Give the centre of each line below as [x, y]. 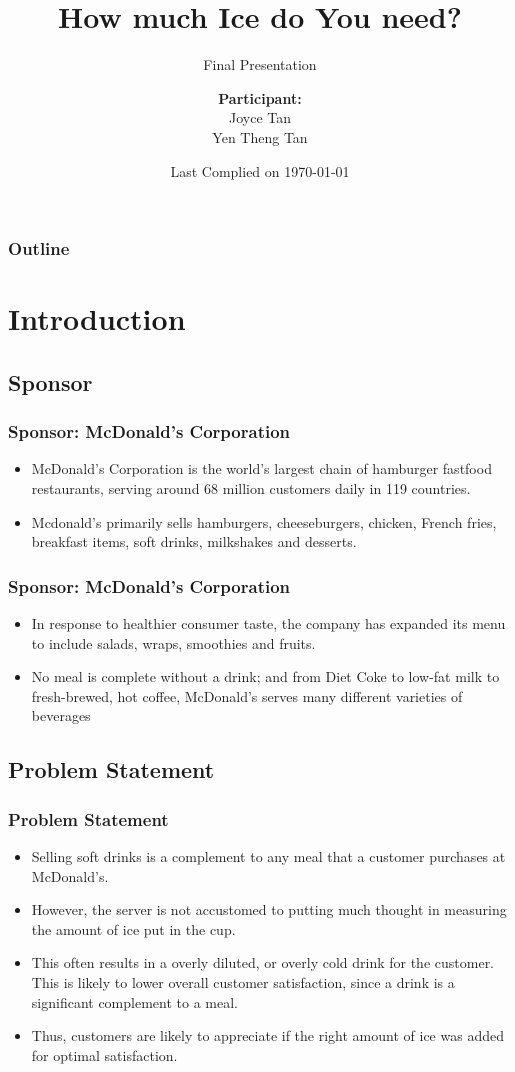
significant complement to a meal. [134, 1001]
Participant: [260, 97]
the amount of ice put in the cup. [133, 928]
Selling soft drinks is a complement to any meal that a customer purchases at [268, 855]
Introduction [97, 318]
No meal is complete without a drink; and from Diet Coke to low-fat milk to [265, 676]
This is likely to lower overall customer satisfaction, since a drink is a [243, 981]
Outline [39, 248]
